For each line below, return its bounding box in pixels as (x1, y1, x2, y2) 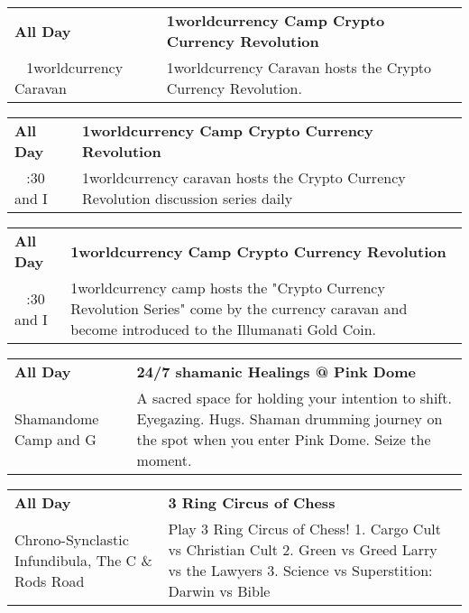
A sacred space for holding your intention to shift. (136, 387, 452, 408)
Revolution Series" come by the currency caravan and (70, 298, 408, 319)
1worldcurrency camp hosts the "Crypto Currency (70, 277, 385, 298)
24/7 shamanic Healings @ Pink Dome (136, 361, 416, 382)
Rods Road (14, 570, 85, 591)
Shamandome (14, 408, 99, 429)
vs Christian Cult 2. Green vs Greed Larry (168, 539, 437, 560)
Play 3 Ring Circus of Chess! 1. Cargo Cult (168, 518, 441, 539)
